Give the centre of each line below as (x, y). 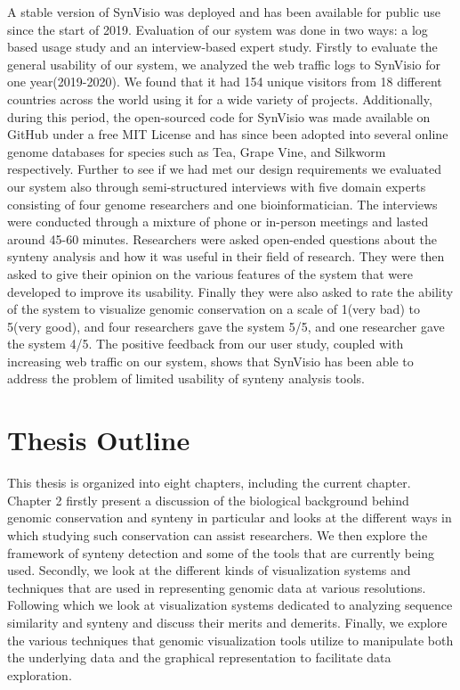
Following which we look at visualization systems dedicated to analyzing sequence (230, 605)
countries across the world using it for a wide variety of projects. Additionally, (220, 99)
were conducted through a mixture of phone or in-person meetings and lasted (218, 222)
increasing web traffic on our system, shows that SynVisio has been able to (210, 361)
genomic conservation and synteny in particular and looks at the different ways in (230, 517)
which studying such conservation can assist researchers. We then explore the (218, 534)
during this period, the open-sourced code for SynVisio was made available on (219, 116)
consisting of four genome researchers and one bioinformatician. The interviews (222, 204)
